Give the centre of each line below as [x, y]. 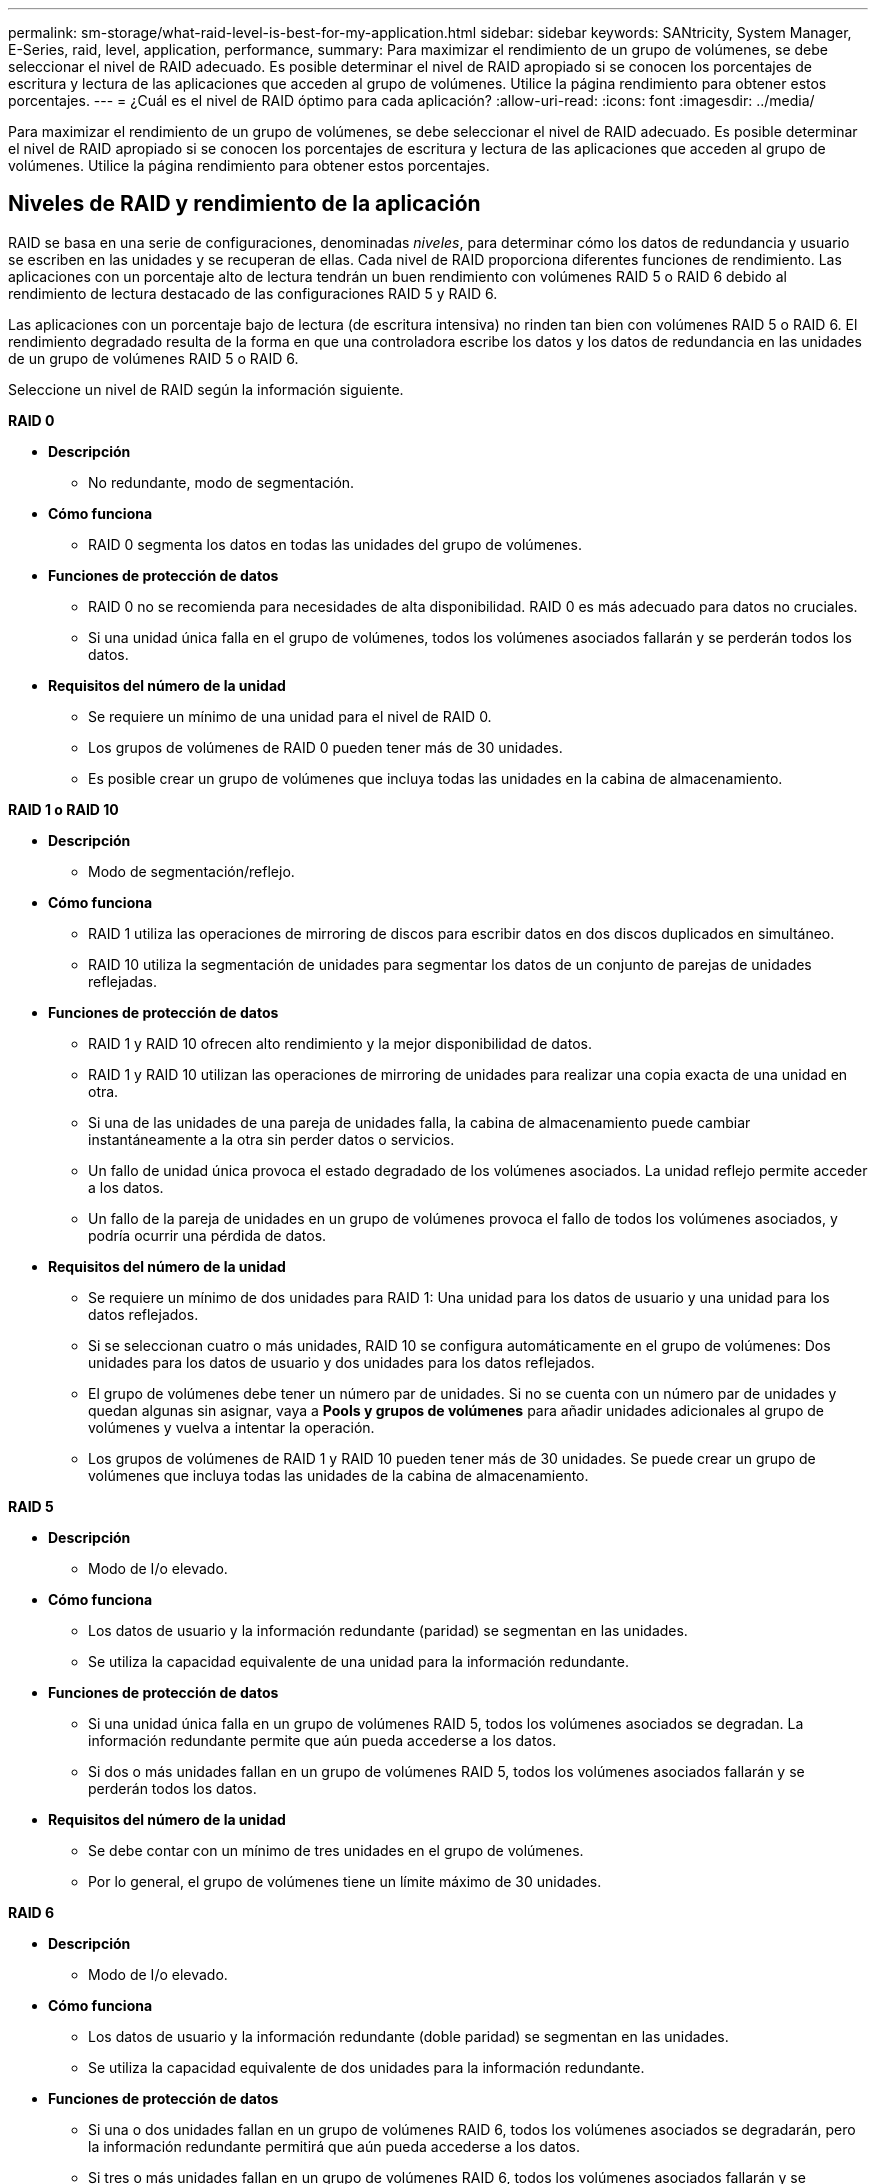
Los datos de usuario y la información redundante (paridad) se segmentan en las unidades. [388, 1630]
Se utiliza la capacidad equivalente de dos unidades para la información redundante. [366, 2067]
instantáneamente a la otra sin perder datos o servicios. [271, 1139]
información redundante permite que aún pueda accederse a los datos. [322, 1740]
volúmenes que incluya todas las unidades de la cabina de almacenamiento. [338, 1475]
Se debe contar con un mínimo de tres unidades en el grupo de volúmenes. [336, 1850]
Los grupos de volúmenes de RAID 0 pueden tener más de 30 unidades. [325, 747]
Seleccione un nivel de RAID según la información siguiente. [206, 389]
